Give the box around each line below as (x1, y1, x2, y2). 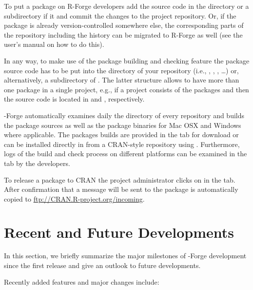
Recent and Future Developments (4, 222, 234, 242)
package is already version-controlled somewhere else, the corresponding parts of (4, 20, 244, 30)
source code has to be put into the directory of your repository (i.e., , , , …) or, (4, 65, 239, 75)
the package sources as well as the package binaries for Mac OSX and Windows (4, 120, 241, 130)
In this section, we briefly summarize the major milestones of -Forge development (4, 250, 247, 261)
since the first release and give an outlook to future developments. (4, 260, 201, 270)
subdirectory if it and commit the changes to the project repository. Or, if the (4, 10, 236, 21)
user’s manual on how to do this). (4, 39, 104, 49)
